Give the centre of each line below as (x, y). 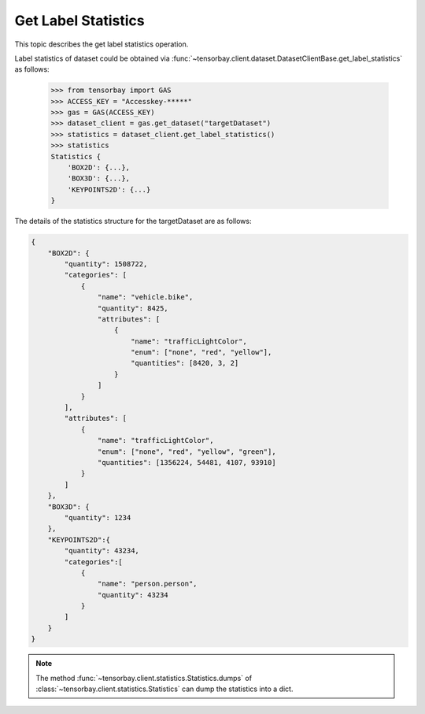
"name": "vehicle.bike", (145, 297)
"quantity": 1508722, (106, 264)
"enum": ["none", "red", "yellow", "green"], (187, 452)
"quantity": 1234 (98, 517)
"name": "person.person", (147, 584)
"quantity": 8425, (133, 308)
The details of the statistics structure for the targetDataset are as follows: (133, 221)
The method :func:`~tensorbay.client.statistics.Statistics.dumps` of (144, 678)
